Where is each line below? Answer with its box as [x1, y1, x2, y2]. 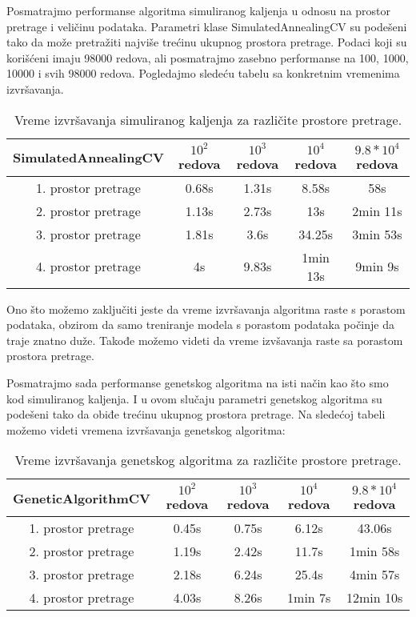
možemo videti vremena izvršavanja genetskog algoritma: [6, 421, 286, 438]
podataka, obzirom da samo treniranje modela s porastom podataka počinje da [6, 316, 394, 333]
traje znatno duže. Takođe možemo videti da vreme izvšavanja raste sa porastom [6, 331, 403, 348]
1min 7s [287, 588, 331, 607]
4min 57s [349, 565, 400, 584]
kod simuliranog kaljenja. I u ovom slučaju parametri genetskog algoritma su [6, 390, 382, 407]
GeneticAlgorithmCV [13, 488, 150, 507]
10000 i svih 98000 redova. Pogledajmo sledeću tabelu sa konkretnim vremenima [6, 65, 400, 82]
